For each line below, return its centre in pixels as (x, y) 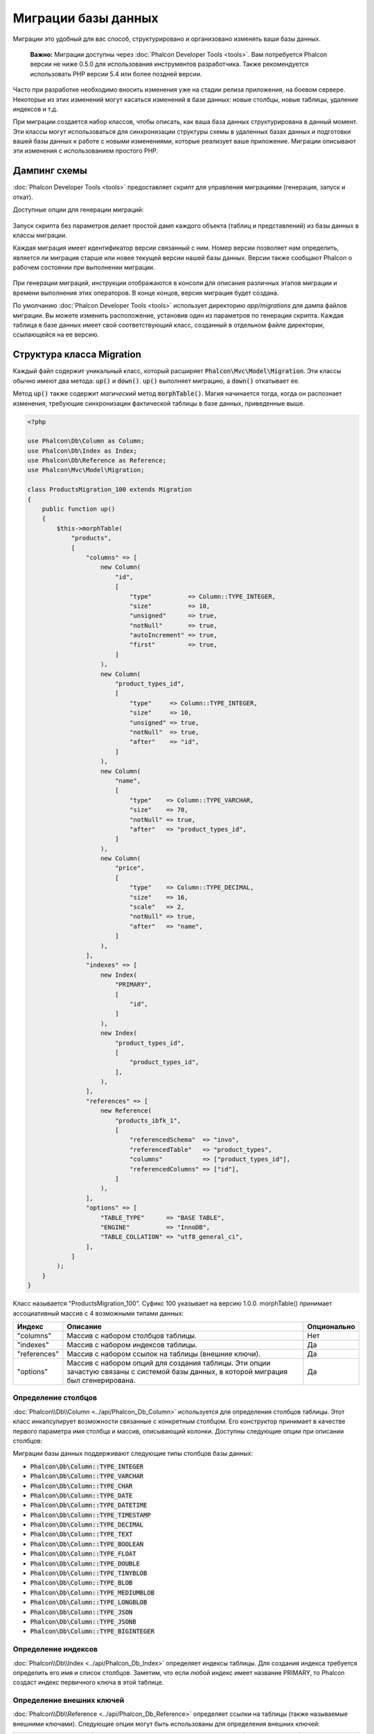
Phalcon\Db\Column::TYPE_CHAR (81, 1486)
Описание (84, 1327)
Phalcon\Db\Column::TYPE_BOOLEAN (87, 1544)
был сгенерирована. (101, 1380)
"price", (130, 868)
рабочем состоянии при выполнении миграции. (84, 268)
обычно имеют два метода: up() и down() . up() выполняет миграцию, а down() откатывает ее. (157, 381)
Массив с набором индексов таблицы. (132, 1345)
